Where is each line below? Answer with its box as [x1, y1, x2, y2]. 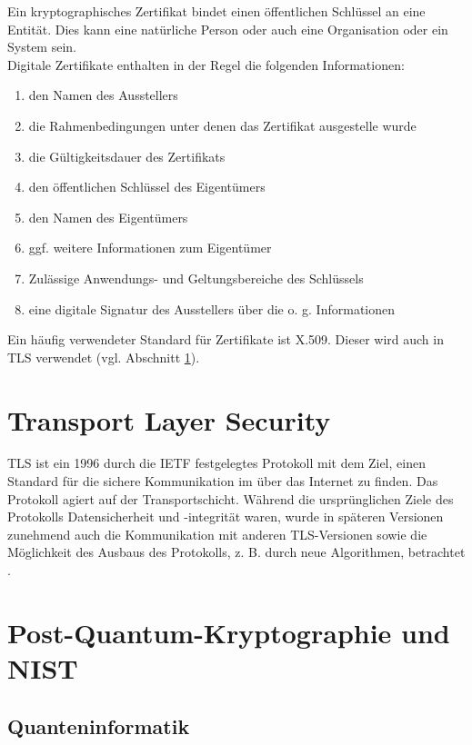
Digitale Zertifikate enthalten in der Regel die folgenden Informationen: [7, 55, 405, 74]
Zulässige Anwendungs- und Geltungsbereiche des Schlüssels [28, 268, 364, 287]
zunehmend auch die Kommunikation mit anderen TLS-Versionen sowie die [7, 524, 427, 543]
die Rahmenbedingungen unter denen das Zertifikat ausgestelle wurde [28, 115, 417, 134]
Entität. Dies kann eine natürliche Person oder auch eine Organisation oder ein [7, 19, 448, 38]
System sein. [7, 37, 76, 56]
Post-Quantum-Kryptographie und [7, 613, 450, 651]
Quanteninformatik [7, 711, 190, 740]
